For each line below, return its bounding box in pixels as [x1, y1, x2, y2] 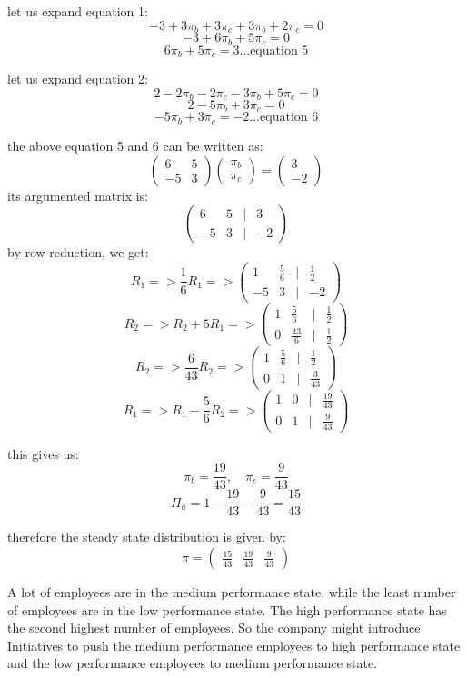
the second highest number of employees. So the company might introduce [7, 618, 421, 637]
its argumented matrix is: [7, 185, 149, 204]
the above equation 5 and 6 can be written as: [7, 135, 263, 155]
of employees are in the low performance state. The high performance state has [7, 600, 447, 619]
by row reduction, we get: [7, 243, 149, 262]
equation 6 [260, 111, 319, 125]
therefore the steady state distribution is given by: [7, 527, 286, 546]
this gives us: [7, 444, 79, 463]
